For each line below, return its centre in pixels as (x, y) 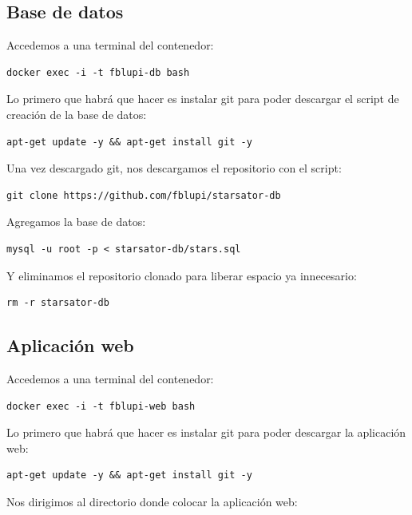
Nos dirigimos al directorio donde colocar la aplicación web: (152, 501)
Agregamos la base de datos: (76, 222)
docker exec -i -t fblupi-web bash (101, 406)
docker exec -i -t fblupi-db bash (98, 72)
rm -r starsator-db (58, 303)
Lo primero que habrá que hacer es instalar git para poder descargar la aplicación (206, 432)
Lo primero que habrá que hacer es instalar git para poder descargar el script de (203, 99)
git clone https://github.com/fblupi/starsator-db (144, 195)
